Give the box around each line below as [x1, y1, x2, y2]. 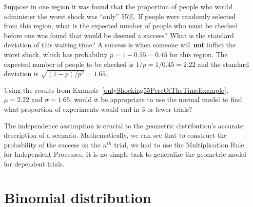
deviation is [4, 68, 39, 79]
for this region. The [169, 49, 228, 59]
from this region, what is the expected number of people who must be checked [4, 21, 237, 31]
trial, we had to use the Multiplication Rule [114, 139, 244, 149]
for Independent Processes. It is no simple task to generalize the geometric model [4, 149, 246, 159]
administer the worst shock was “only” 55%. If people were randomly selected [4, 11, 236, 21]
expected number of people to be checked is [4, 59, 134, 69]
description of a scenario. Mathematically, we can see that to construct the [4, 130, 227, 140]
